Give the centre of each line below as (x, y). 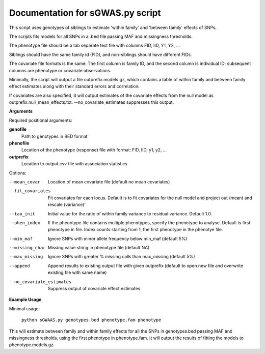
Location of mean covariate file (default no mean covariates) (109, 181)
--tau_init (22, 214)
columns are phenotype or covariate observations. (60, 70)
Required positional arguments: (40, 120)
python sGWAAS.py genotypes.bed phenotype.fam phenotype (91, 320)
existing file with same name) (77, 272)
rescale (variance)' (67, 205)
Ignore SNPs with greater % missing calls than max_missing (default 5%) (121, 257)
